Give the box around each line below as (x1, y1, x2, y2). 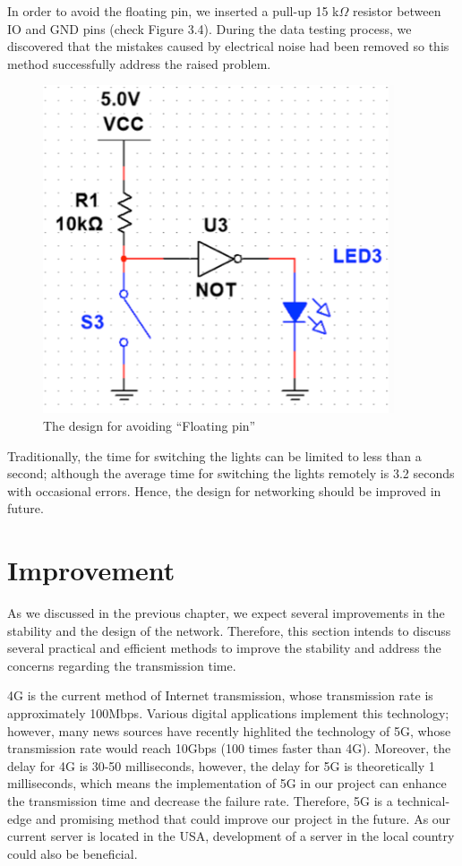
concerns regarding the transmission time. (7, 656, 236, 674)
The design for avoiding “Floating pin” (43, 416, 256, 434)
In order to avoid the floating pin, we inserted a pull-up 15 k (7, 2, 339, 20)
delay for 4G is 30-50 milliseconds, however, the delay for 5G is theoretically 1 (7, 756, 435, 775)
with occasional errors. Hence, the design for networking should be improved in (7, 481, 441, 500)
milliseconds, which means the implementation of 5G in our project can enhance (7, 774, 447, 793)
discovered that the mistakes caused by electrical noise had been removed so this (7, 37, 449, 56)
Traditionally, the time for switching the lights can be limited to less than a (7, 446, 422, 465)
